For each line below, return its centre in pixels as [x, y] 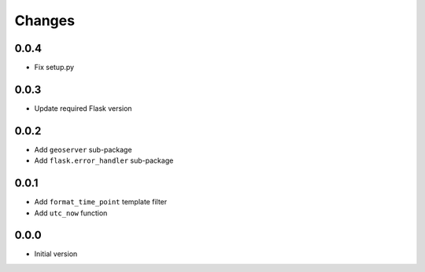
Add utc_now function [71, 213]
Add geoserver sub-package [83, 149]
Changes [44, 20]
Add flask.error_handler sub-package [104, 160]
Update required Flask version [83, 108]
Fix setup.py [54, 68]
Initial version [56, 254]
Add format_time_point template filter [101, 202]
